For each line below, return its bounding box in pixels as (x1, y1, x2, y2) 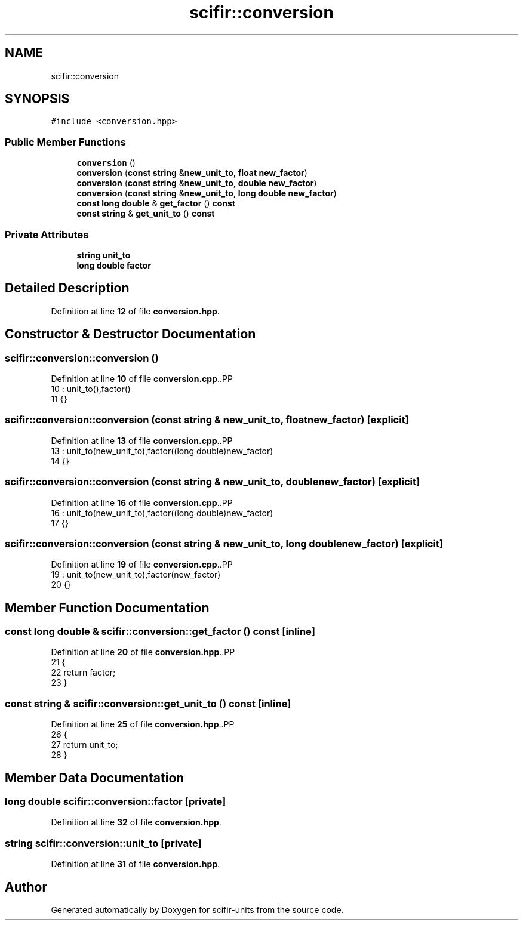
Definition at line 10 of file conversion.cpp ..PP (51, 374, 233, 384)
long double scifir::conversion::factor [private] (5, 795, 226, 808)
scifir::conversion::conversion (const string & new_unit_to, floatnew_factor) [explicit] (5, 414, 409, 426)
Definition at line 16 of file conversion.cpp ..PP (51, 497, 233, 508)
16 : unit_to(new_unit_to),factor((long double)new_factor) (51, 507, 273, 518)
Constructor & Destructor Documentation (5, 326, 256, 342)
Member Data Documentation (5, 770, 184, 785)
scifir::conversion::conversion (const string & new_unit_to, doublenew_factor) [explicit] (5, 476, 420, 488)
